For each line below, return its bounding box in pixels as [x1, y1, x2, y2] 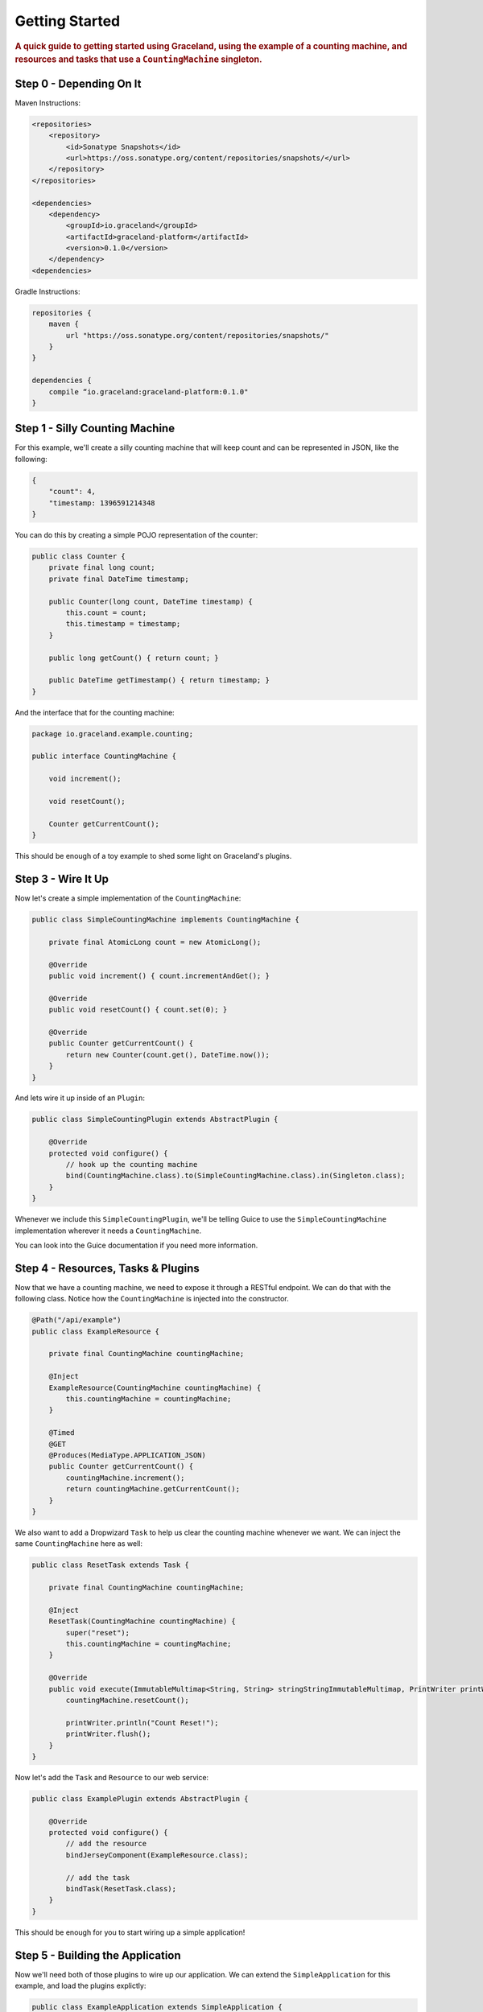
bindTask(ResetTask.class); [65, 1884, 177, 1893]
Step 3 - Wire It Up [14, 872, 109, 885]
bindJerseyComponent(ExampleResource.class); [65, 1850, 249, 1859]
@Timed [48, 1429, 75, 1437]
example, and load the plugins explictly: [14, 1981, 147, 1991]
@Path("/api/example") [31, 1316, 122, 1325]
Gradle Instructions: [14, 287, 80, 296]
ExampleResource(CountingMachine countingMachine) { [48, 1383, 262, 1392]
